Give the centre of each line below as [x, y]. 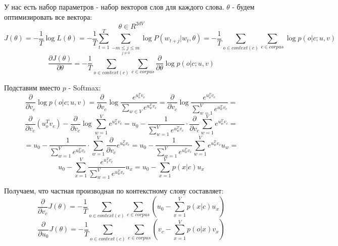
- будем [243, 7]
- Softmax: [85, 88]
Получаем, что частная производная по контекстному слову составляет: [114, 191]
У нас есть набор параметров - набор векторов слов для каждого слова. [114, 7]
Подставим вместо [32, 88]
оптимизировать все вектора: [48, 16]
